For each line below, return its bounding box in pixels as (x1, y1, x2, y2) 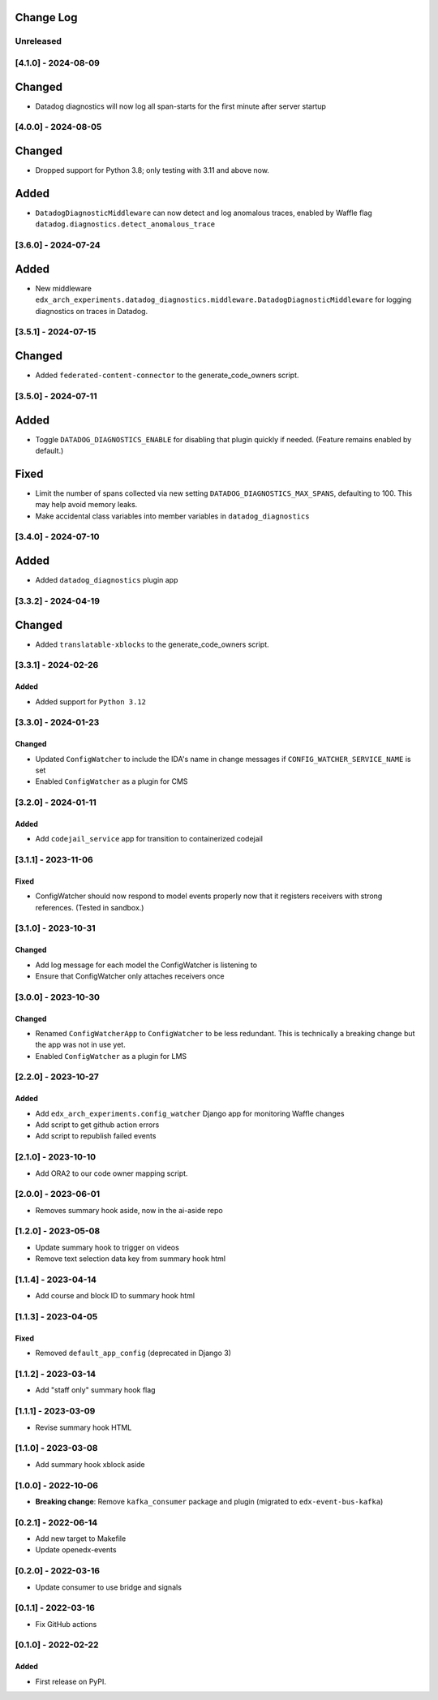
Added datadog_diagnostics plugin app (35, 575, 178, 585)
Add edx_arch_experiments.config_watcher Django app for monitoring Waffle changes (35, 1108, 345, 1118)
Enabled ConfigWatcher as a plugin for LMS (35, 1051, 187, 1061)
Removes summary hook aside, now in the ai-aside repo (35, 1205, 223, 1215)
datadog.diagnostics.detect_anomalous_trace (35, 220, 216, 229)
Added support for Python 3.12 (35, 696, 146, 706)
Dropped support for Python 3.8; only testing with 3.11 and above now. (35, 166, 269, 175)
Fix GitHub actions (35, 1619, 97, 1629)
